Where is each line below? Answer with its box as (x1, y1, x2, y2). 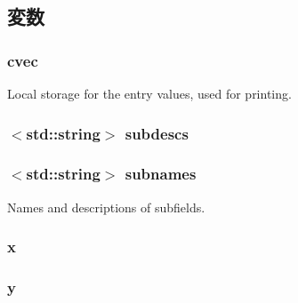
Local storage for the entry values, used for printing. (7, 84, 292, 102)
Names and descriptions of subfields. (7, 197, 205, 216)
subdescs (125, 122, 189, 144)
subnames (125, 163, 197, 185)
